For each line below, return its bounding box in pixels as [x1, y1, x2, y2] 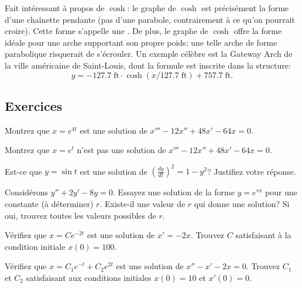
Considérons [5, 186, 49, 198]
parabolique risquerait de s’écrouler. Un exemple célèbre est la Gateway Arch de [5, 48, 293, 60]
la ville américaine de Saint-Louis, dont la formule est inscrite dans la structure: [5, 59, 291, 71]
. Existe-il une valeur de [99, 198, 186, 210]
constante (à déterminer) [5, 198, 94, 210]
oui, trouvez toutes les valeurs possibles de [5, 209, 156, 221]
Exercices [5, 96, 63, 114]
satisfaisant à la [235, 229, 291, 241]
